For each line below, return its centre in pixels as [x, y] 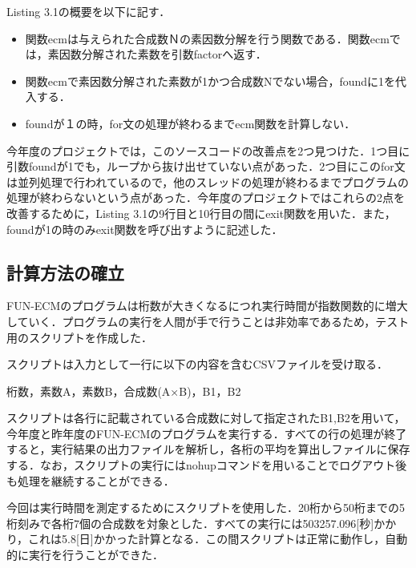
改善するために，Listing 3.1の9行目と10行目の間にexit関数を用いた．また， [201, 213]
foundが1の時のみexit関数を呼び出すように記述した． [145, 229]
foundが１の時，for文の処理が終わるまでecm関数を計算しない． [190, 123]
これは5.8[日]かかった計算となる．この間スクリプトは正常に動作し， [207, 539]
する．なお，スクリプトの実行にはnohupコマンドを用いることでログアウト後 [207, 465]
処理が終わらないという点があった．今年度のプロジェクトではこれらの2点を [206, 197]
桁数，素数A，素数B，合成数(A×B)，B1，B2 [124, 391]
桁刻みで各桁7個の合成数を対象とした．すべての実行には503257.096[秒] [190, 523]
